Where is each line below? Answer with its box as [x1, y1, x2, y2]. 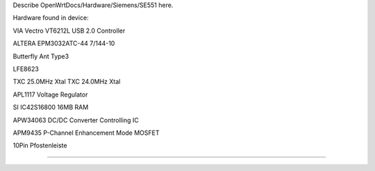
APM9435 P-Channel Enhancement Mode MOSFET [12, 129, 160, 137]
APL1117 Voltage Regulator [12, 90, 88, 99]
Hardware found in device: [12, 14, 90, 22]
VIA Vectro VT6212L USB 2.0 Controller [12, 26, 126, 35]
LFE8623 [12, 65, 40, 73]
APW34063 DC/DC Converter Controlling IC [12, 115, 139, 124]
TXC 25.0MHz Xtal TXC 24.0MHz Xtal [12, 77, 121, 86]
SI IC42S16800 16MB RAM [12, 103, 89, 111]
